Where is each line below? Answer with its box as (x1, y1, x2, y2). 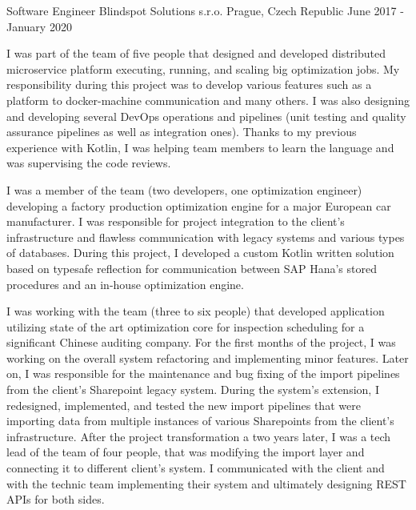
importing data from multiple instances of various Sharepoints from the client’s (6, 412, 394, 429)
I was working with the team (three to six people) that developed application (6, 303, 385, 319)
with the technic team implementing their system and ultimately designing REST (6, 475, 406, 492)
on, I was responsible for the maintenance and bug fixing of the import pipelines (6, 365, 400, 382)
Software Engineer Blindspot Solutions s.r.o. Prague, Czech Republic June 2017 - (6, 2, 404, 18)
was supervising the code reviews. (6, 155, 171, 171)
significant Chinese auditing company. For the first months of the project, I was (6, 334, 396, 351)
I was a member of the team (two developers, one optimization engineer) (6, 181, 362, 198)
